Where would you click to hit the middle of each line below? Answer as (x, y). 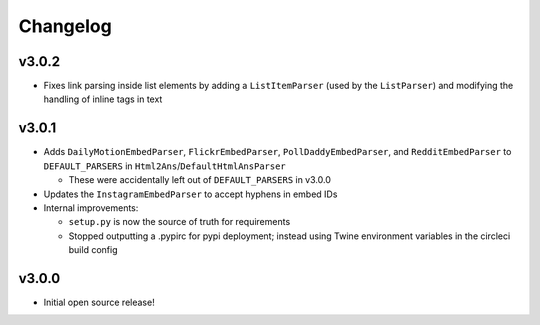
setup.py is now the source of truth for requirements (179, 222)
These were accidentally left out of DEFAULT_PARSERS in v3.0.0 (200, 180)
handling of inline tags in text (103, 99)
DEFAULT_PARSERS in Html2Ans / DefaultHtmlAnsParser (165, 166)
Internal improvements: (91, 207)
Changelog (65, 26)
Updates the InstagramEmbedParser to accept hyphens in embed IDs (190, 194)
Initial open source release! (99, 302)
